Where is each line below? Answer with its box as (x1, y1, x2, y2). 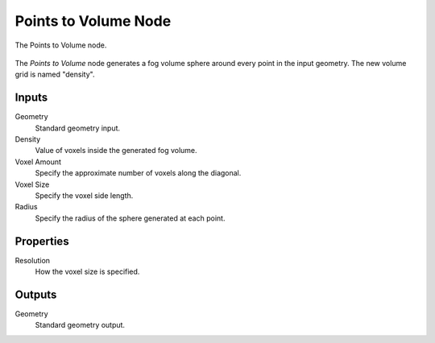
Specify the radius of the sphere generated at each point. (35, 213, 226, 223)
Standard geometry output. (35, 320, 125, 330)
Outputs (14, 287, 57, 301)
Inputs (14, 91, 48, 105)
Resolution (14, 255, 51, 265)
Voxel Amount (14, 157, 62, 167)
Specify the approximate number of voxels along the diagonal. (35, 168, 242, 178)
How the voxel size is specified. (35, 267, 140, 277)
